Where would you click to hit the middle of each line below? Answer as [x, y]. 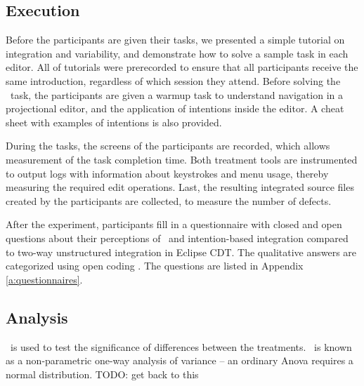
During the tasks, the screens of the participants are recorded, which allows [168, 146]
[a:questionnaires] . [44, 279]
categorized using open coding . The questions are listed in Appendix [155, 266]
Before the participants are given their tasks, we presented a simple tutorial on [175, 40]
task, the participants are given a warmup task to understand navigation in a [176, 94]
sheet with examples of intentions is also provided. [114, 122]
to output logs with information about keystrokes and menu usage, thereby [167, 173]
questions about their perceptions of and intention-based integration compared [177, 238]
